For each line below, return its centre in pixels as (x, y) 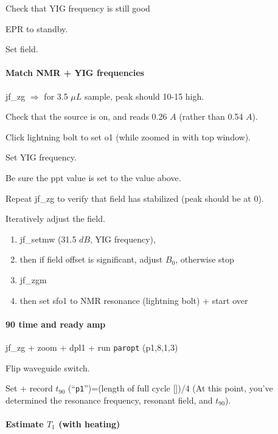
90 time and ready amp (56, 324)
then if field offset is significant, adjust (91, 259)
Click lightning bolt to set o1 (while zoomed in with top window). (128, 136)
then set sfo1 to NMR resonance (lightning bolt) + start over (134, 300)
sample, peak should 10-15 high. (144, 96)
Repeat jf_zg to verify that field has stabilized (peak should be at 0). (135, 198)
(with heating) (89, 424)
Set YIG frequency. (41, 157)
